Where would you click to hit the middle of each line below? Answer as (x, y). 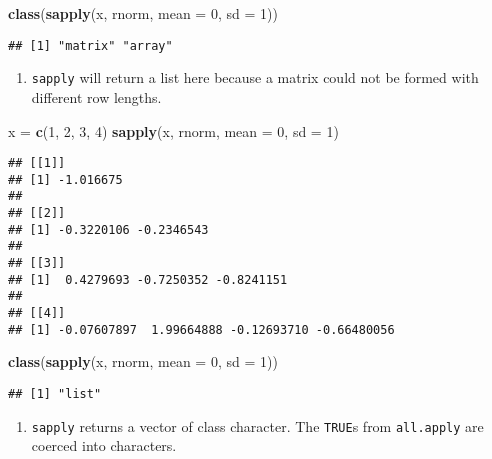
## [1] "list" (55, 393)
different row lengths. (96, 96)
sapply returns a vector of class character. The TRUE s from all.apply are (257, 425)
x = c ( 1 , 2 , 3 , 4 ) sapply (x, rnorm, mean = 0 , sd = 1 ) (173, 130)
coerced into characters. (104, 445)
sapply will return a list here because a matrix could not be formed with (255, 77)
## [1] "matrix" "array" (90, 45)
